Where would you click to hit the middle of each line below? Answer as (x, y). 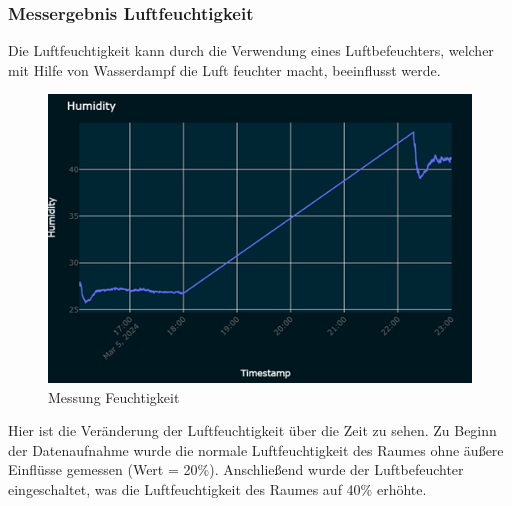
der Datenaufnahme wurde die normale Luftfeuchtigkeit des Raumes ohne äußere (256, 449)
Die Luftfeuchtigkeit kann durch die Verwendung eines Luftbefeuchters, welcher (251, 50)
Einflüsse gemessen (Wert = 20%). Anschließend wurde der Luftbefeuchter (236, 469)
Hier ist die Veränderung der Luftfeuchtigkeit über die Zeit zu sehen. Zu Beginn (252, 430)
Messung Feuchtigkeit (114, 396)
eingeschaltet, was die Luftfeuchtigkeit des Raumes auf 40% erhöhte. (217, 488)
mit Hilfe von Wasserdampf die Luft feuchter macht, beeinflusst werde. (224, 69)
